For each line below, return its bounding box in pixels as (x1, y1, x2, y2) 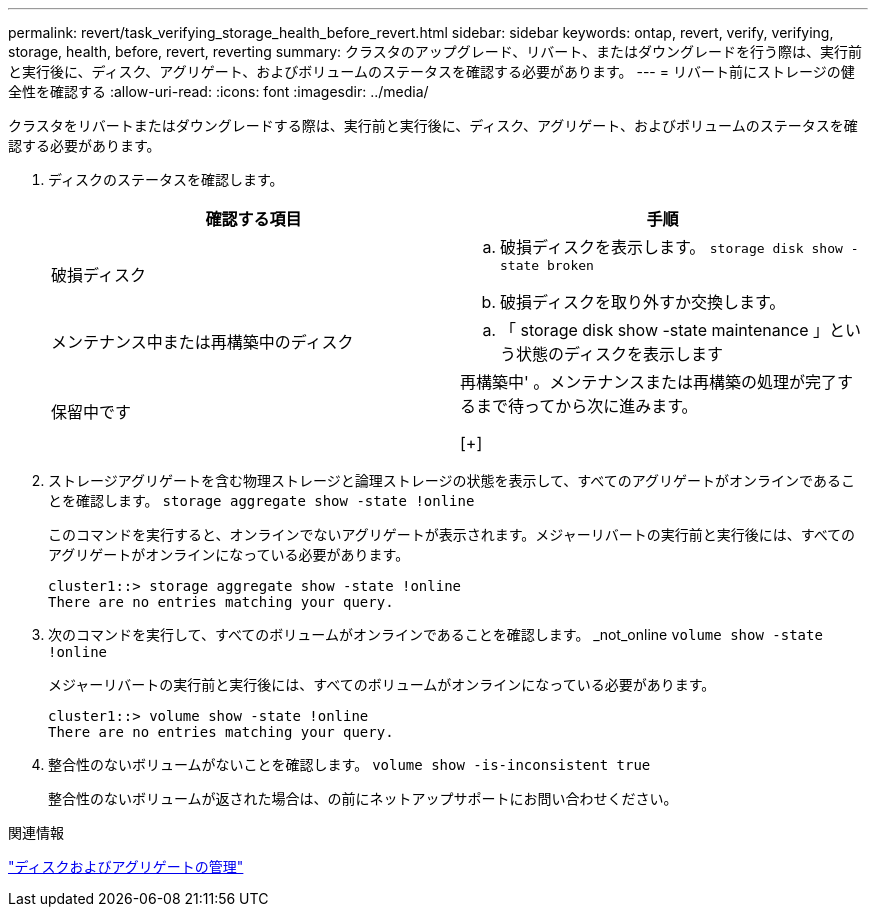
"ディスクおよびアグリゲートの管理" (8, 858, 244, 875)
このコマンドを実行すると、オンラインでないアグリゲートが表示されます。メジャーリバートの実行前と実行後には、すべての (48, 526, 856, 543)
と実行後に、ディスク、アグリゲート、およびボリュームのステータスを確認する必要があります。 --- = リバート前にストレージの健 (8, 63, 855, 80)
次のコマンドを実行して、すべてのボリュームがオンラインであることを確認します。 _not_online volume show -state (48, 626, 823, 643)
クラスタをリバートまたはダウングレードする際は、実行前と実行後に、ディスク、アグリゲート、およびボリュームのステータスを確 (8, 117, 858, 134)
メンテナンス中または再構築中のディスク (51, 332, 354, 352)
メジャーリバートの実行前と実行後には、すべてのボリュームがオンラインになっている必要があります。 (48, 676, 716, 693)
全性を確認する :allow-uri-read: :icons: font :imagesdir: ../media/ (8, 83, 429, 100)
